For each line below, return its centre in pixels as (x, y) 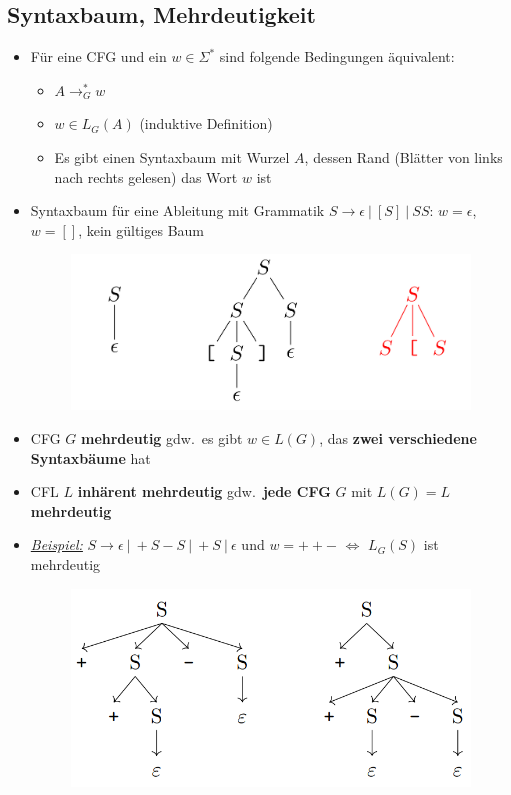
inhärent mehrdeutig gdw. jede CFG (204, 491)
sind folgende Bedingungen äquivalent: (337, 56)
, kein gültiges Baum (141, 229)
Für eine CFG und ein (98, 56)
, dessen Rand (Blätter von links (403, 156)
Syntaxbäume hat (90, 457)
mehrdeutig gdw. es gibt (162, 438)
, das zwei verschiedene (398, 438)
